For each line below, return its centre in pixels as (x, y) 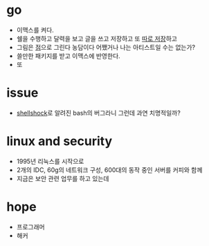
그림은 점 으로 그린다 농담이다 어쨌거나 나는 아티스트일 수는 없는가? (106, 47)
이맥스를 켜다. (35, 30)
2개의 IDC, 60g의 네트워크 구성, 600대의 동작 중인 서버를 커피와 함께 (109, 170)
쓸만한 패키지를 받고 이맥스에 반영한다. (68, 56)
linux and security (59, 141)
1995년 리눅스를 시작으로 (50, 161)
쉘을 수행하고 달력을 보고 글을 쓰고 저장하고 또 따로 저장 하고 (97, 38)
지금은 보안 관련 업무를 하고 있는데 (63, 178)
